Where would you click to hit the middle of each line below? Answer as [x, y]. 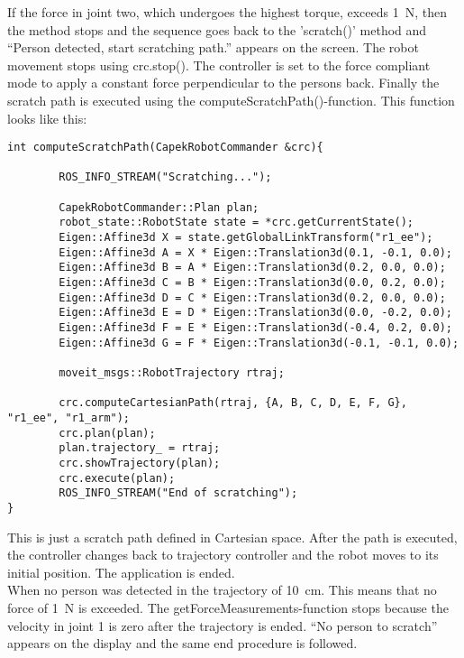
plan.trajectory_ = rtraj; [140, 448]
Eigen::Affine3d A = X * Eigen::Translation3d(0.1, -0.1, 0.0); [255, 252]
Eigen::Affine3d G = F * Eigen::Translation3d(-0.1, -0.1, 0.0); [259, 343]
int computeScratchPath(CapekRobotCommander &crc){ [165, 148]
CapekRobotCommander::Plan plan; [159, 207]
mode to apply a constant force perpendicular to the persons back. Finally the [223, 83]
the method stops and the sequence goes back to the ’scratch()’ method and [217, 29]
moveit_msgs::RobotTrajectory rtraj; [172, 373]
